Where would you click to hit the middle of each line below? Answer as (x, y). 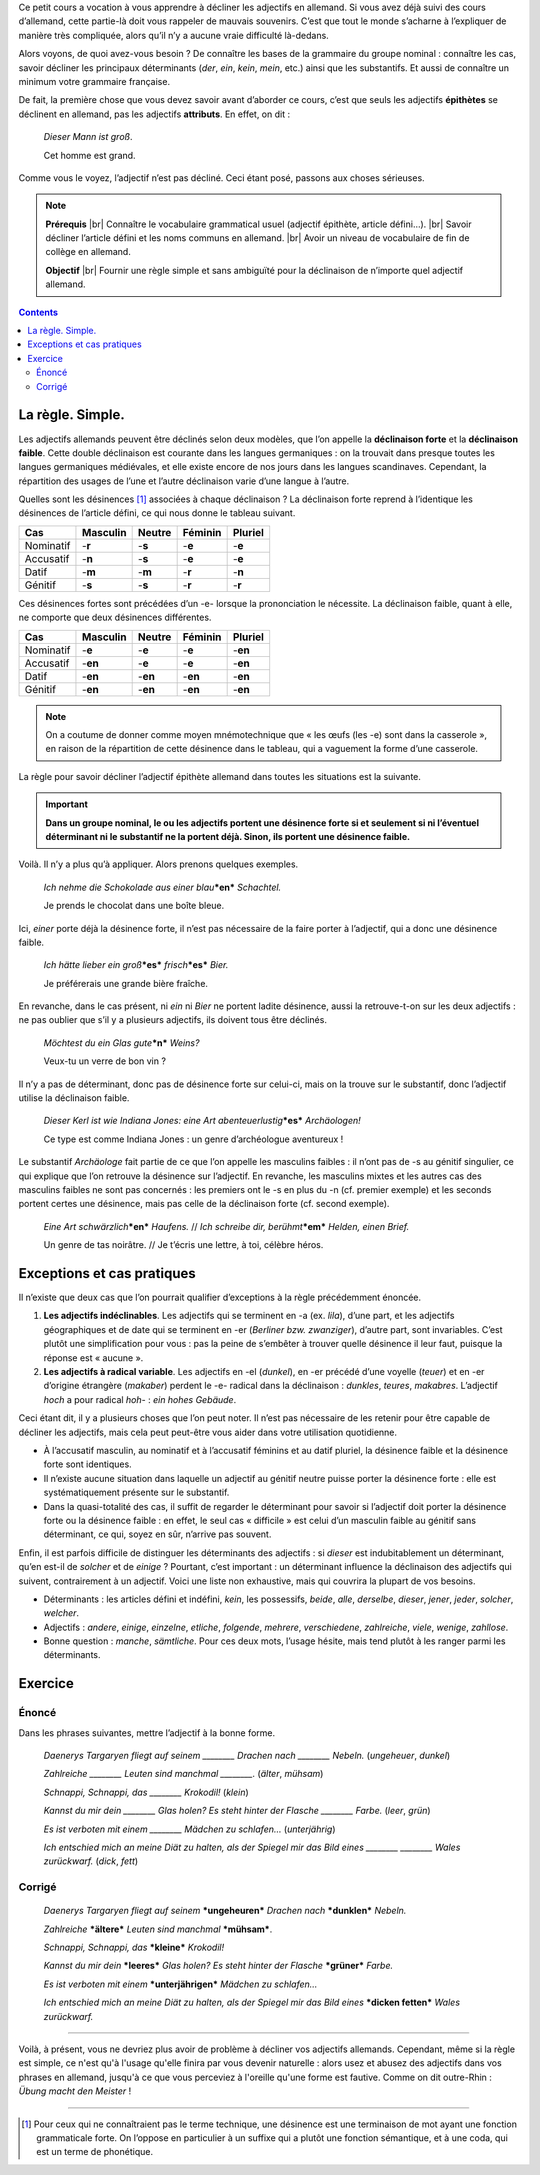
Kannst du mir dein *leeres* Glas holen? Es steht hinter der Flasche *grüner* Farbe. (218, 1966)
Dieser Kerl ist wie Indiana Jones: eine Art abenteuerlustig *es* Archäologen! (202, 1121)
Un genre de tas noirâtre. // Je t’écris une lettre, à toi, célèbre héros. (183, 1245)
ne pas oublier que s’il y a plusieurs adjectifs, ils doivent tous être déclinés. (172, 1020)
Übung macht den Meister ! (75, 2091)
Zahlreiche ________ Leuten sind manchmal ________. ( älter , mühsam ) (183, 1774)
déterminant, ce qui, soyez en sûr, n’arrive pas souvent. (157, 1534)
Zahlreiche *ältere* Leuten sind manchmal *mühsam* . (158, 1929)
